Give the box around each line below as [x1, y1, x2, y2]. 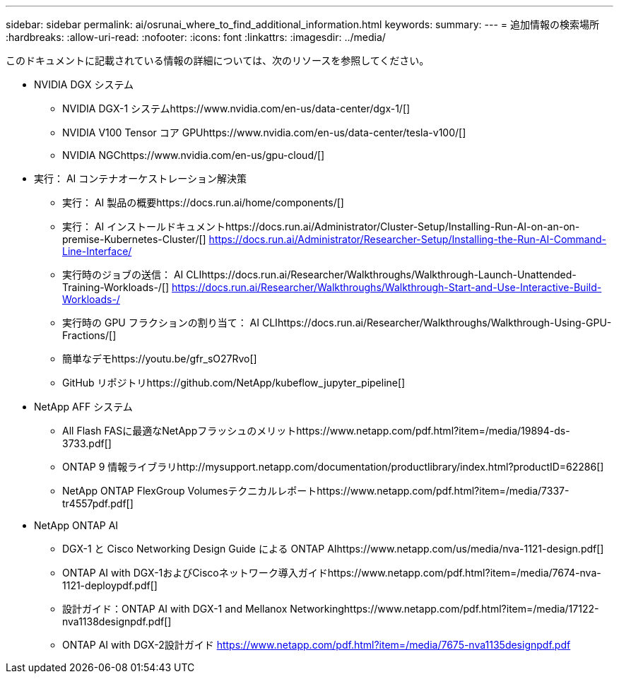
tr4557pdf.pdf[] [62, 497, 134, 509]
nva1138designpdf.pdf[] [62, 615, 172, 627]
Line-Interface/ [62, 245, 132, 257]
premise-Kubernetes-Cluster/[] [62, 233, 206, 245]
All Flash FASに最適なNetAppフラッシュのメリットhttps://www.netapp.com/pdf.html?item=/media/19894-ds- [62, 425, 570, 437]
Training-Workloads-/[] [62, 281, 170, 293]
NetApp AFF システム [34, 401, 133, 413]
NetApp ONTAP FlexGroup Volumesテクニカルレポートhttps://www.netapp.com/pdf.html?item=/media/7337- [62, 485, 570, 497]
